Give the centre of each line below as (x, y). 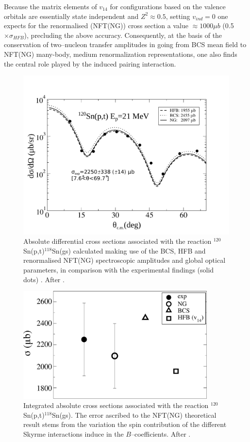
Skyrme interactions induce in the (74, 434)
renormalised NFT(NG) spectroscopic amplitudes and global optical (125, 260)
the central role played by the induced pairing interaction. (90, 63)
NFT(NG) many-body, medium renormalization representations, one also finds (121, 54)
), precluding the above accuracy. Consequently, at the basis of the (123, 35)
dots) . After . (44, 279)
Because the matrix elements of (50, 6)
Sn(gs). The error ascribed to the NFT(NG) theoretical (134, 415)
